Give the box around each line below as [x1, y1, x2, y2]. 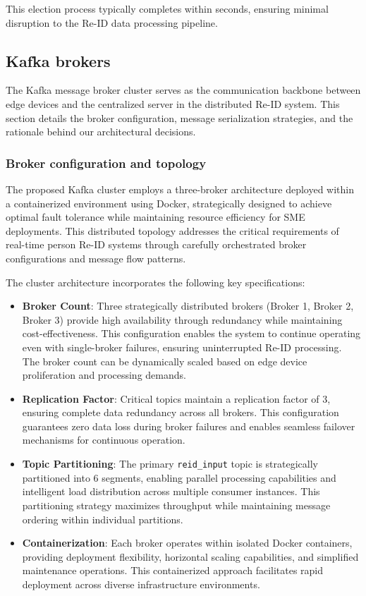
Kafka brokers [6, 49, 111, 71]
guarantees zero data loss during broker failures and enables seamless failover [22, 418, 355, 433]
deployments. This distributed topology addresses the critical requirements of [6, 223, 339, 238]
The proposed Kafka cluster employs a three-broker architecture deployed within [6, 181, 355, 196]
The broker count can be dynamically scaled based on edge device [22, 353, 307, 368]
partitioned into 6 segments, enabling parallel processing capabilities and [22, 470, 336, 485]
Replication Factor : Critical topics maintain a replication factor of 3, [22, 391, 331, 406]
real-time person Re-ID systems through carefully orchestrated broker [6, 237, 307, 252]
